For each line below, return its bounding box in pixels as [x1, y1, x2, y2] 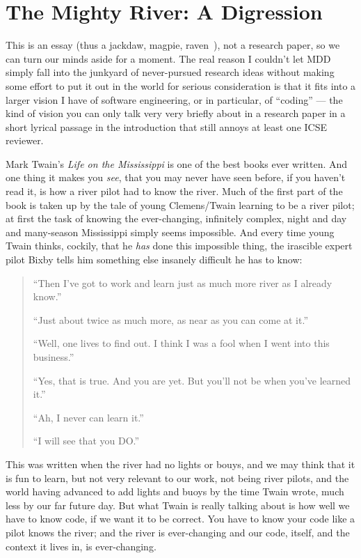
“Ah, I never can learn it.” [33, 410, 144, 424]
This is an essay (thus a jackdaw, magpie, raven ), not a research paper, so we [6, 38, 340, 52]
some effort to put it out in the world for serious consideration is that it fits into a [6, 78, 356, 93]
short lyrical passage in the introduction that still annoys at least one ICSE [6, 119, 328, 134]
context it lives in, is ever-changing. [6, 538, 157, 553]
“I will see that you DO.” [33, 433, 140, 448]
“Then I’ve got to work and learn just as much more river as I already [33, 275, 332, 290]
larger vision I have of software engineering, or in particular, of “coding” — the [6, 92, 343, 107]
